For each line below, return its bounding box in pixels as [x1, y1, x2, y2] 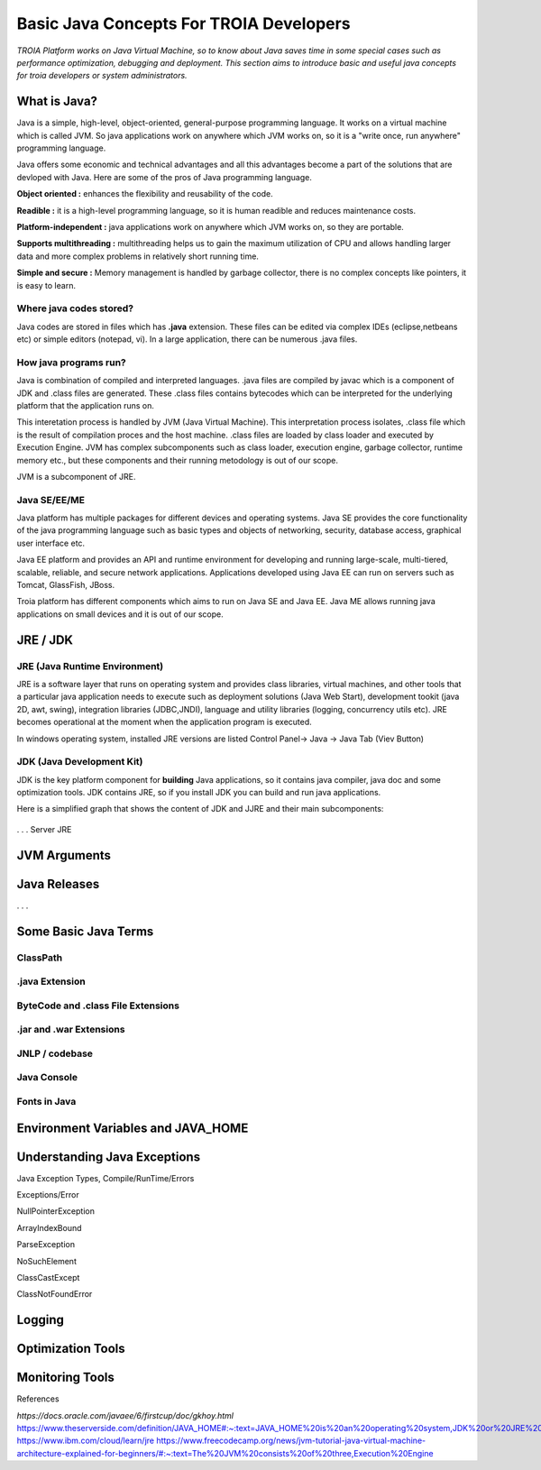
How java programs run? [16, 356, 126, 369]
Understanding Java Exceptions [16, 1149, 201, 1164]
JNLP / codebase [16, 1047, 94, 1060]
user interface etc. [16, 537, 86, 548]
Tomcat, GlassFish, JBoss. [16, 580, 115, 591]
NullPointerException [16, 1206, 95, 1217]
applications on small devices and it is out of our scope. [16, 609, 225, 620]
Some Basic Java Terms [16, 923, 154, 939]
